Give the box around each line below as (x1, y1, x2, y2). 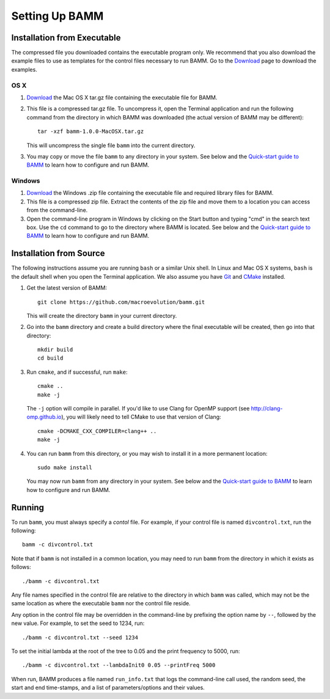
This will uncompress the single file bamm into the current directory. (26, 142, 196, 149)
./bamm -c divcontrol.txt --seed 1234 (22, 634, 139, 641)
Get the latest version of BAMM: (26, 284, 107, 292)
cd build (37, 355, 64, 361)
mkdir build (37, 346, 73, 353)
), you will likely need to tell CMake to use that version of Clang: (61, 414, 221, 421)
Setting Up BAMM (11, 9, 104, 23)
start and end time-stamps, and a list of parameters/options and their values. (11, 684, 205, 692)
